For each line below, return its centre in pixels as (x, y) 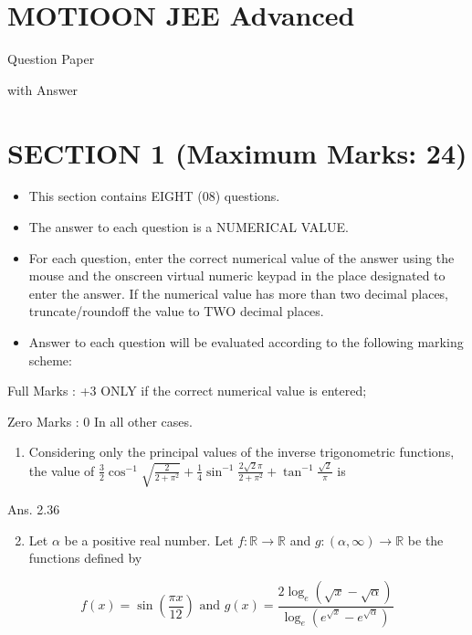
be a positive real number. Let (149, 540)
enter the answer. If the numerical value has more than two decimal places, (239, 293)
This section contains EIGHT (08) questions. (154, 196)
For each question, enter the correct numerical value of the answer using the (241, 257)
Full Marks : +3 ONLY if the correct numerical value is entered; (187, 391)
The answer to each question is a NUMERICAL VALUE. (189, 227)
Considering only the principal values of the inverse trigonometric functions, (241, 452)
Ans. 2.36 (34, 508)
